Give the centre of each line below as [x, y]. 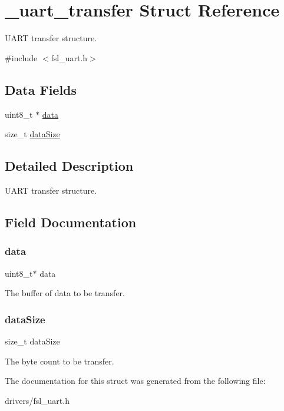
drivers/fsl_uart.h [37, 400]
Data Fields [41, 89]
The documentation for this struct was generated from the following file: [135, 381]
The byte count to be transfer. [60, 361]
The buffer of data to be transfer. [65, 293]
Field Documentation [71, 222]
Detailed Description [69, 166]
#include [21, 57]
